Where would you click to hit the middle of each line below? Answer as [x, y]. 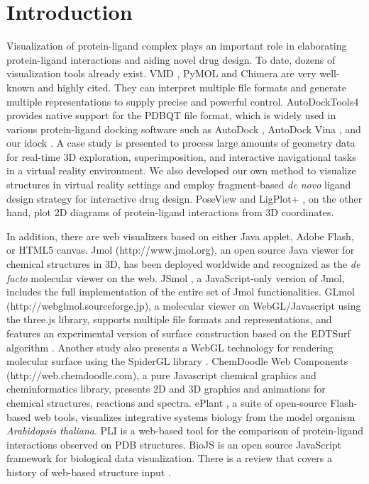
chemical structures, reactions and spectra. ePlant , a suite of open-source [167, 402]
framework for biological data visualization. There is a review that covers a [169, 458]
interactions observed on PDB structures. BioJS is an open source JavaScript [174, 444]
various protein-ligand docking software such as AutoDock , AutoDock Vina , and [184, 129]
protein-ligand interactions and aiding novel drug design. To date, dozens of [171, 59]
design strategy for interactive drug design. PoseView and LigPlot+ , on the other [184, 198]
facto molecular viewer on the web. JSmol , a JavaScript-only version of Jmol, [176, 277]
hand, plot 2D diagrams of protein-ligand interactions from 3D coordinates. [170, 212]
